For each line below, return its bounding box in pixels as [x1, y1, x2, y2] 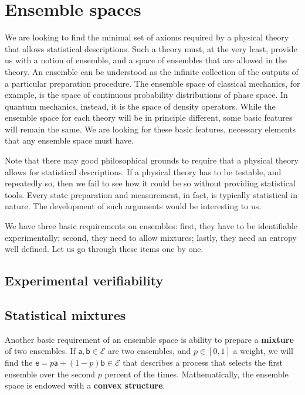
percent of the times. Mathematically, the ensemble [104, 367, 289, 380]
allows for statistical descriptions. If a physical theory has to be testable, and [5, 165, 282, 178]
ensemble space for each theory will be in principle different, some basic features [5, 111, 293, 124]
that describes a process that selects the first [123, 356, 283, 368]
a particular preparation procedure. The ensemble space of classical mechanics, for [5, 77, 300, 89]
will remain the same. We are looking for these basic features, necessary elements [5, 122, 296, 135]
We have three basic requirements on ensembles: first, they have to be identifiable [5, 220, 298, 232]
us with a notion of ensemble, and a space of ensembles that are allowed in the [5, 54, 287, 66]
